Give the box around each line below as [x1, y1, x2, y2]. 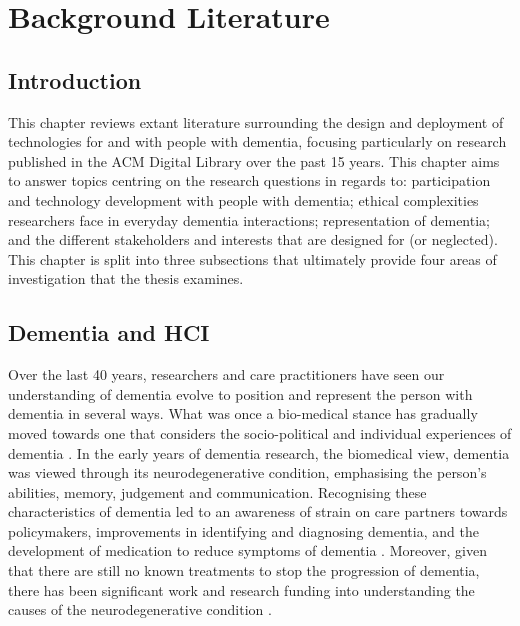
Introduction [8, 64, 142, 95]
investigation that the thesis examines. [8, 268, 244, 289]
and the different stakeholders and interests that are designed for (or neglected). [8, 229, 498, 250]
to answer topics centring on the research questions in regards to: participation [8, 170, 491, 191]
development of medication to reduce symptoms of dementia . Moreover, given [8, 540, 487, 561]
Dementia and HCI [8, 317, 210, 348]
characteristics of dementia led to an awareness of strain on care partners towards [8, 501, 508, 522]
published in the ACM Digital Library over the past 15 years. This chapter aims [8, 150, 500, 171]
